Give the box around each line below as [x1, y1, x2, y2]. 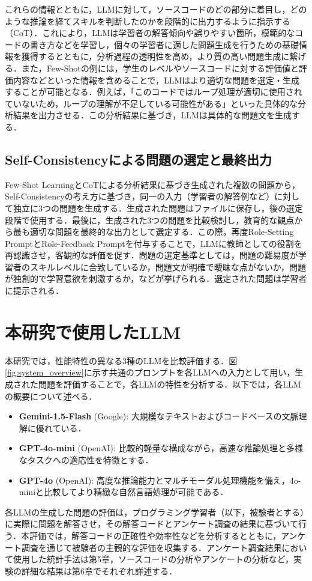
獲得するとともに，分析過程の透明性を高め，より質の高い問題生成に [21, 50, 290, 62]
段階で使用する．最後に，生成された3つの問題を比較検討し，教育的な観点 [5, 213, 295, 226]
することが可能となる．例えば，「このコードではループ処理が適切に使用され [5, 85, 302, 98]
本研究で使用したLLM [5, 319, 181, 344]
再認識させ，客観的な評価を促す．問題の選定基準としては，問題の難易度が [5, 249, 298, 261]
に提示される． [5, 284, 64, 297]
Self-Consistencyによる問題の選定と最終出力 [5, 150, 272, 168]
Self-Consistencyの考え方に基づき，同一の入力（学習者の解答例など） [5, 190, 275, 202]
